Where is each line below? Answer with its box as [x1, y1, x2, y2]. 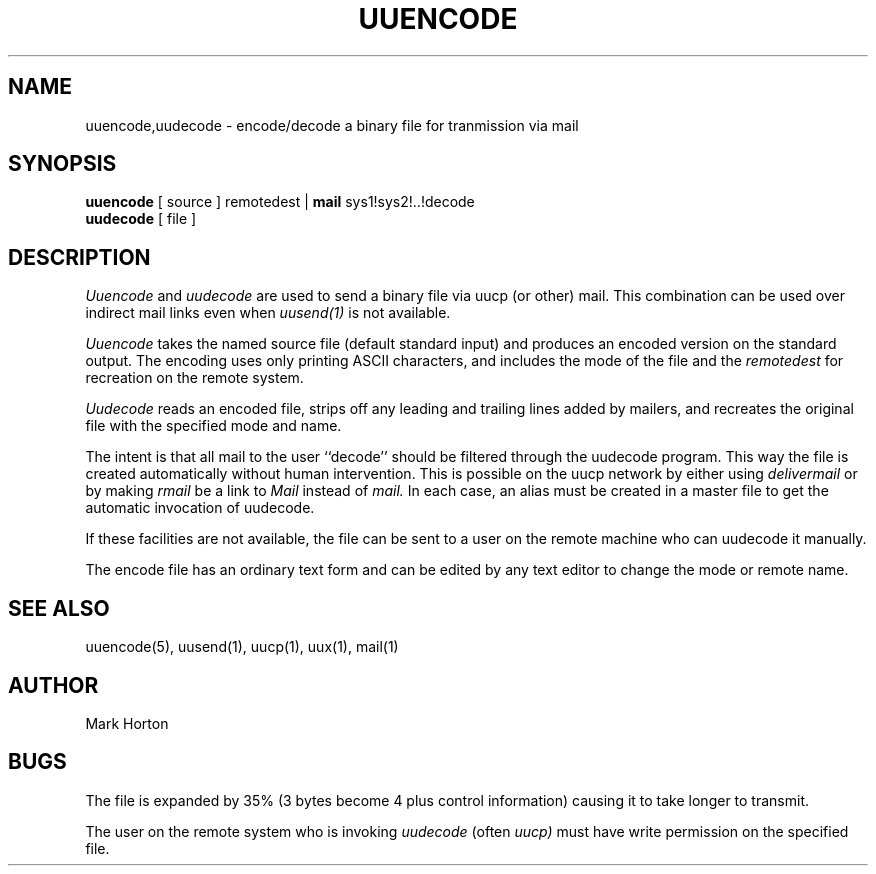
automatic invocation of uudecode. [85, 499, 315, 517]
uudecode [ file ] [85, 210, 197, 228]
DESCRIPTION [8, 244, 151, 270]
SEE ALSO [8, 595, 110, 621]
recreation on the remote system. [85, 369, 304, 387]
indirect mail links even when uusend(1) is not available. [85, 304, 451, 322]
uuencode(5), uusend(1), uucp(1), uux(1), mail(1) [85, 638, 399, 656]
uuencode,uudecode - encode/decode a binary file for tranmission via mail [85, 116, 579, 134]
